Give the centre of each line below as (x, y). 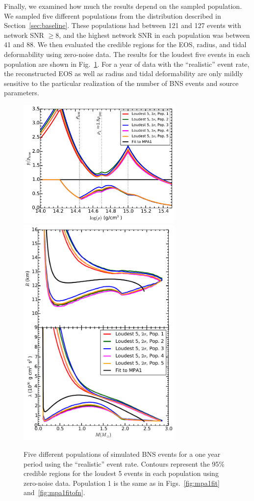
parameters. (22, 93)
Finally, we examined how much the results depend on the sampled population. (123, 6)
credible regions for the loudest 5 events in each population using (121, 473)
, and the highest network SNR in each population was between (154, 35)
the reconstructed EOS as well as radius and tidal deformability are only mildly (124, 73)
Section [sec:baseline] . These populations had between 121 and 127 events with (123, 25)
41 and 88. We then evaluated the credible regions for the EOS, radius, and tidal (125, 44)
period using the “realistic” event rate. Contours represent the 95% (124, 463)
